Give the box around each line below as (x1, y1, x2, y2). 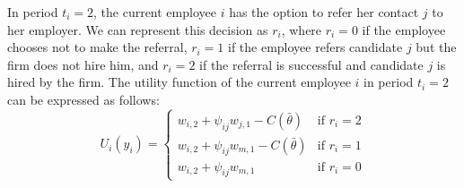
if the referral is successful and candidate (199, 55, 424, 73)
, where (281, 20, 322, 38)
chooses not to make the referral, (7, 38, 188, 56)
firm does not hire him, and (7, 55, 159, 73)
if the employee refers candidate (228, 38, 403, 56)
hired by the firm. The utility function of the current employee (7, 73, 351, 91)
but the (416, 38, 457, 56)
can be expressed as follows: (7, 90, 160, 108)
